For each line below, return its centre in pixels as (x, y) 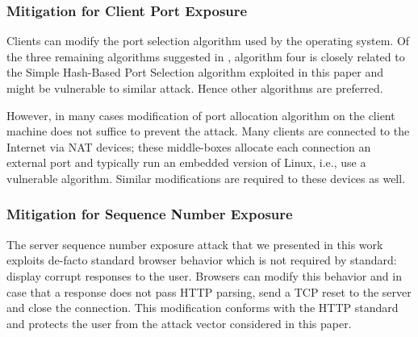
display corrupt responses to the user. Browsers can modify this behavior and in (204, 275)
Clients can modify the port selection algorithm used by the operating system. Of (208, 41)
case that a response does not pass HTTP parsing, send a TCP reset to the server (209, 291)
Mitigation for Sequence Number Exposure (150, 214)
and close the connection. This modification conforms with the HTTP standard (203, 308)
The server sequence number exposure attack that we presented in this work (195, 244)
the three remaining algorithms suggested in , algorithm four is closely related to (206, 56)
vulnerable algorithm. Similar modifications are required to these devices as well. (206, 178)
